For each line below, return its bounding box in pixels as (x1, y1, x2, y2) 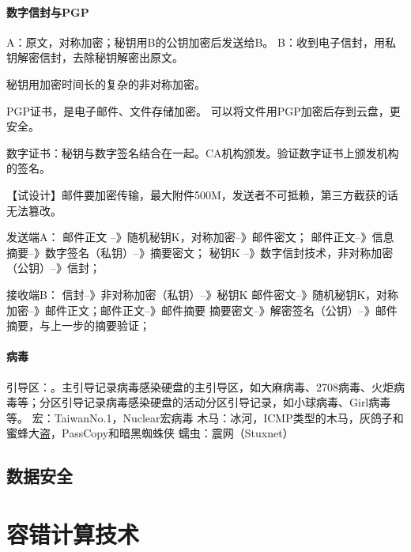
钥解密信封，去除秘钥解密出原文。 (6, 49, 183, 66)
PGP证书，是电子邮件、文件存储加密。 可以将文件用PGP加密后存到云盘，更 (6, 102, 401, 119)
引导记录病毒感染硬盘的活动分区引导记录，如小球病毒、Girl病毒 (61, 394, 391, 410)
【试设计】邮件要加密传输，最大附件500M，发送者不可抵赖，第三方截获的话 (6, 186, 398, 202)
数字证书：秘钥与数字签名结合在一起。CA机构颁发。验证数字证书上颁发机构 (6, 144, 399, 161)
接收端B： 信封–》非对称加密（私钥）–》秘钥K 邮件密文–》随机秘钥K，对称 (6, 285, 399, 302)
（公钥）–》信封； (6, 259, 100, 276)
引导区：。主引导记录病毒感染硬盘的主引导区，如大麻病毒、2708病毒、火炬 (6, 378, 394, 395)
